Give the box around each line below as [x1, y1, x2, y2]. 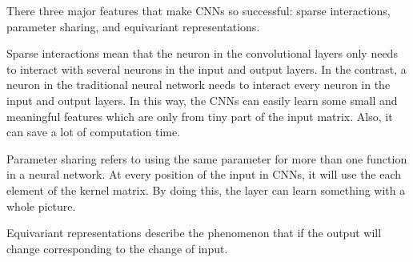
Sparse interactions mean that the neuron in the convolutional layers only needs [6, 45, 398, 62]
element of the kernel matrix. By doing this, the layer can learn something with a [6, 181, 406, 198]
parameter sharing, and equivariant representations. [6, 18, 260, 34]
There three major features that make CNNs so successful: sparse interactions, [6, 2, 391, 18]
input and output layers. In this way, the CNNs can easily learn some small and [6, 91, 398, 108]
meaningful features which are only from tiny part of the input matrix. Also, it [6, 107, 393, 124]
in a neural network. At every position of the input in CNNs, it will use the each [6, 166, 402, 183]
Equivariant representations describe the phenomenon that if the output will [6, 224, 382, 241]
